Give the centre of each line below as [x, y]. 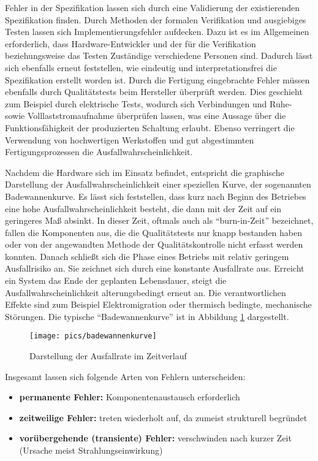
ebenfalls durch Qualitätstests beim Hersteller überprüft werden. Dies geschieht [154, 92]
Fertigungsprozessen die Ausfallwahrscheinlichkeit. [99, 152]
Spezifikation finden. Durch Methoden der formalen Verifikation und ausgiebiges [156, 19]
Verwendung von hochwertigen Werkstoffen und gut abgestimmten [130, 139]
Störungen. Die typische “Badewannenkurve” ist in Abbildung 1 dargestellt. [147, 316]
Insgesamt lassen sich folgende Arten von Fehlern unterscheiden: [125, 376]
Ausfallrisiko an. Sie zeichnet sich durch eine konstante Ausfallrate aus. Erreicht [155, 268]
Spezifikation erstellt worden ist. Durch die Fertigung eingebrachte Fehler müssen [157, 79]
